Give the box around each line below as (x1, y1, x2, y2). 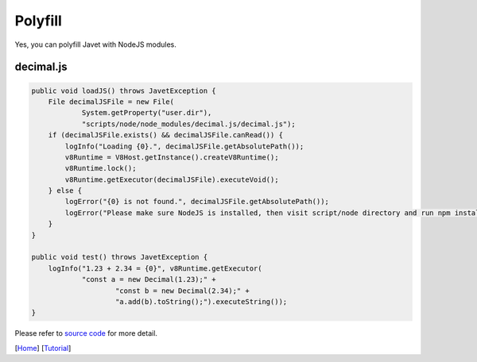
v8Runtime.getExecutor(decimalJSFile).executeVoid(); (64, 175, 279, 184)
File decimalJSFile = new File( (48, 97, 175, 106)
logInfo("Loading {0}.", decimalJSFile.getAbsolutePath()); (64, 141, 304, 151)
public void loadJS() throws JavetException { (31, 86, 216, 95)
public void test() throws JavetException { (31, 252, 208, 262)
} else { (48, 187, 83, 195)
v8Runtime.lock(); (64, 164, 137, 173)
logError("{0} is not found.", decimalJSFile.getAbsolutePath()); (64, 197, 330, 206)
